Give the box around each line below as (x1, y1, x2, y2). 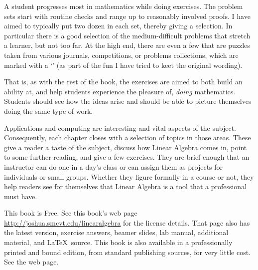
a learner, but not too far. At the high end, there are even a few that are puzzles (4, 40, 250, 50)
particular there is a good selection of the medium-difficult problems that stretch (4, 30, 251, 40)
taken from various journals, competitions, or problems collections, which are (4, 49, 239, 60)
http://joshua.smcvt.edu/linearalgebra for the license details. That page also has (4, 217, 250, 228)
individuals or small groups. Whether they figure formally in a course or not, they (4, 171, 254, 182)
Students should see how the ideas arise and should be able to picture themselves (4, 96, 252, 106)
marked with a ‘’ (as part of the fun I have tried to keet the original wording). (4, 59, 243, 70)
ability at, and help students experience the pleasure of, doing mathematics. (4, 86, 236, 96)
